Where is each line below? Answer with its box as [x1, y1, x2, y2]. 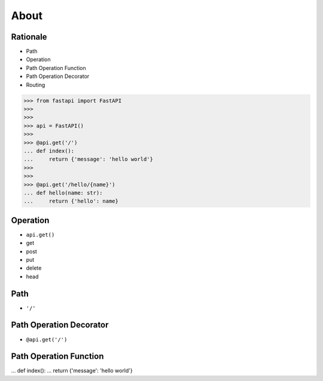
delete [26, 264, 42, 272]
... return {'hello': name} [23, 198, 119, 205]
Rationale [11, 32, 47, 42]
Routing [26, 81, 45, 88]
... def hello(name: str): [23, 189, 103, 196]
